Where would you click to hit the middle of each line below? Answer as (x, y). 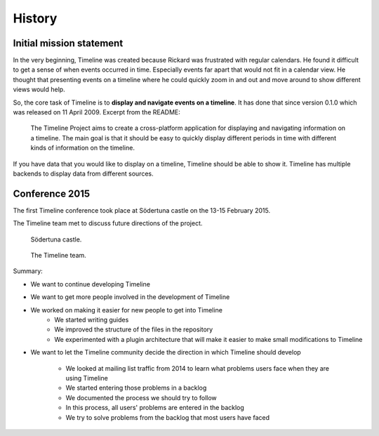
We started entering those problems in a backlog (136, 388)
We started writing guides (92, 320)
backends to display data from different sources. (83, 173)
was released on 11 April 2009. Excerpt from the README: (97, 112)
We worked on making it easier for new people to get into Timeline (126, 310)
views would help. (39, 90)
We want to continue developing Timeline (91, 284)
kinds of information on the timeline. (82, 148)
